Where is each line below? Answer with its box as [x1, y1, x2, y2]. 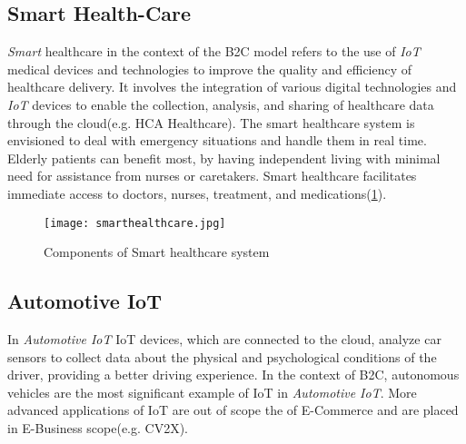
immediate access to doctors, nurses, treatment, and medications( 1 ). [7, 183, 387, 202]
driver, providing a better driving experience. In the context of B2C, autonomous [7, 365, 460, 384]
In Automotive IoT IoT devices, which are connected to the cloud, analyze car [7, 330, 441, 348]
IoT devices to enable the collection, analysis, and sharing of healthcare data [7, 94, 434, 113]
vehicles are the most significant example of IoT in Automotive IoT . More [7, 382, 417, 401]
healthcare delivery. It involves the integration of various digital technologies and [7, 77, 457, 96]
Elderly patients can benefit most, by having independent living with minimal [7, 148, 441, 167]
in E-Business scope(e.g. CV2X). [7, 418, 189, 437]
